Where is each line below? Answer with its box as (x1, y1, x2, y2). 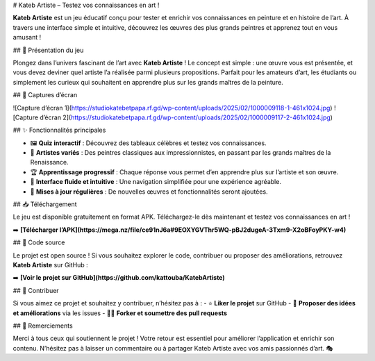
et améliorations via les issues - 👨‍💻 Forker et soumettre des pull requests (12, 309, 228, 317)
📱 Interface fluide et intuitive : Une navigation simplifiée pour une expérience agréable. (30, 178, 281, 186)
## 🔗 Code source (12, 238, 65, 246)
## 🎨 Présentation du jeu (12, 46, 84, 54)
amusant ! (12, 33, 42, 42)
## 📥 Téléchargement (12, 200, 77, 208)
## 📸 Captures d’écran (12, 91, 78, 99)
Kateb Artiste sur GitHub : (12, 260, 88, 269)
